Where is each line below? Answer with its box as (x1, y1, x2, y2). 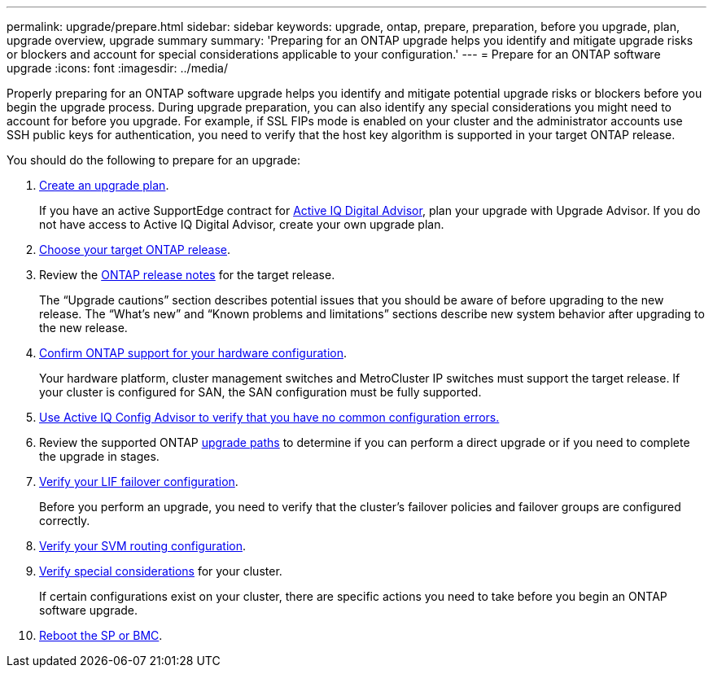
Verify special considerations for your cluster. (39, 564, 282, 578)
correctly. (39, 514, 90, 527)
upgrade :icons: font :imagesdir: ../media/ (7, 61, 228, 75)
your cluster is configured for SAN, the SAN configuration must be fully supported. (39, 385, 482, 399)
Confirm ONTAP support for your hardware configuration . (39, 346, 347, 360)
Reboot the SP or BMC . (39, 628, 163, 642)
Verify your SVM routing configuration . (39, 539, 246, 553)
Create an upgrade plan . (39, 178, 169, 192)
